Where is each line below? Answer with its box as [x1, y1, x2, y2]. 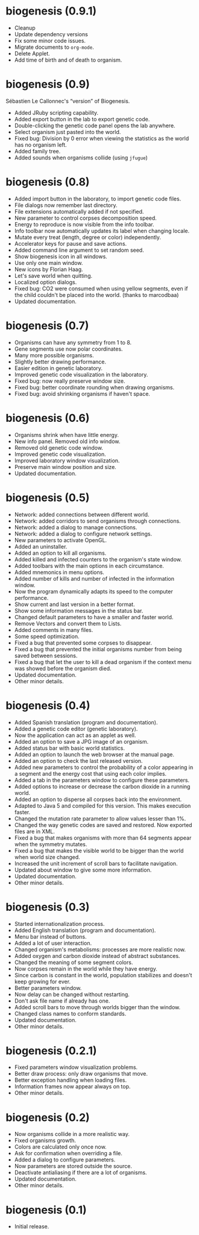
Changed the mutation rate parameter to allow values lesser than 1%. [14, 815, 186, 822]
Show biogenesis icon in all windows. [14, 252, 108, 260]
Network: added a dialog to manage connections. [14, 523, 137, 531]
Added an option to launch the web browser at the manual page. [14, 750, 175, 758]
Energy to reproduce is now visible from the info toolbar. [14, 220, 154, 228]
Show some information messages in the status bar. [14, 607, 144, 614]
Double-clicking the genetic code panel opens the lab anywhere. [14, 122, 175, 129]
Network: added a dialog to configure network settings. [14, 530, 152, 537]
